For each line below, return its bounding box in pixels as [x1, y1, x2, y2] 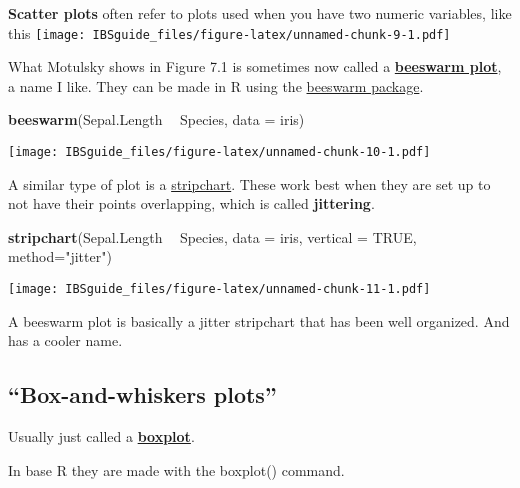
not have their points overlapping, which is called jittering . [8, 193, 375, 214]
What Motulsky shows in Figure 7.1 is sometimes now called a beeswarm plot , [8, 56, 502, 77]
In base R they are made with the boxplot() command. [8, 459, 345, 480]
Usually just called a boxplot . [8, 426, 195, 447]
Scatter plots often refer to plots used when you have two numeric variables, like [8, 3, 512, 23]
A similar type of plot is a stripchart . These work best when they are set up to [8, 173, 491, 194]
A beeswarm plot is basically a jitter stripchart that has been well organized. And [8, 310, 510, 331]
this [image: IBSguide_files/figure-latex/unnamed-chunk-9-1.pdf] [8, 22, 451, 43]
